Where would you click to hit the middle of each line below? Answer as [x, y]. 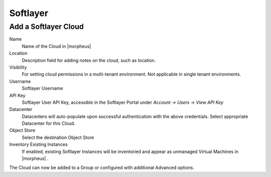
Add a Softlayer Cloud [46, 27]
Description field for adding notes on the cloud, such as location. [89, 60]
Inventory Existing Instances [38, 144]
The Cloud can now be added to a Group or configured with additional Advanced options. [102, 167]
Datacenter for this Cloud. [48, 123]
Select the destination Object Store [58, 137]
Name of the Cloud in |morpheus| [56, 46]
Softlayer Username [42, 88]
